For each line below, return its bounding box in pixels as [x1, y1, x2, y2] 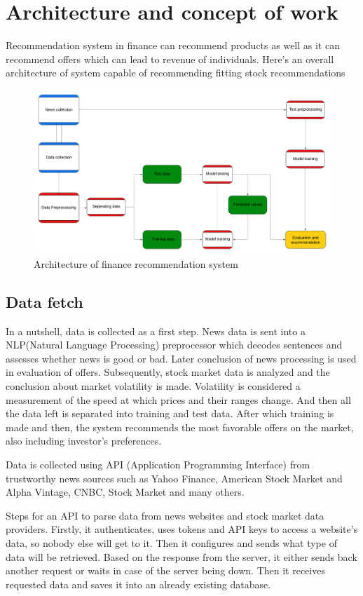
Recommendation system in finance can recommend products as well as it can [6, 38, 340, 53]
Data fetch [6, 290, 83, 312]
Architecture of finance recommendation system [34, 256, 238, 271]
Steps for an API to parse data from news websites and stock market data [6, 508, 324, 522]
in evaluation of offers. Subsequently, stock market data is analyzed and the [6, 365, 330, 379]
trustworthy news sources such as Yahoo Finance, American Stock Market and [6, 470, 343, 485]
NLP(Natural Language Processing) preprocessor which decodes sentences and [6, 337, 343, 352]
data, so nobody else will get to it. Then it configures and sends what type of [6, 535, 337, 550]
